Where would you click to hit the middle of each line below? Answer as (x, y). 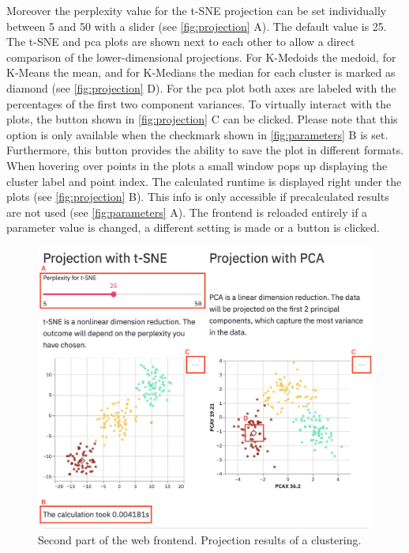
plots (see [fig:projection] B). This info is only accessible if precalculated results (198, 197)
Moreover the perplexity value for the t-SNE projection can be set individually (197, 10)
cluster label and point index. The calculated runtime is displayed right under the (204, 181)
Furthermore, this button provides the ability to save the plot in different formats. (205, 150)
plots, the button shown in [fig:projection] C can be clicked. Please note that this (202, 119)
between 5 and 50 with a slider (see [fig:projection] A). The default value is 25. (197, 26)
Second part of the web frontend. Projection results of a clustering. (200, 540)
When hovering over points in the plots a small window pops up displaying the (197, 165)
